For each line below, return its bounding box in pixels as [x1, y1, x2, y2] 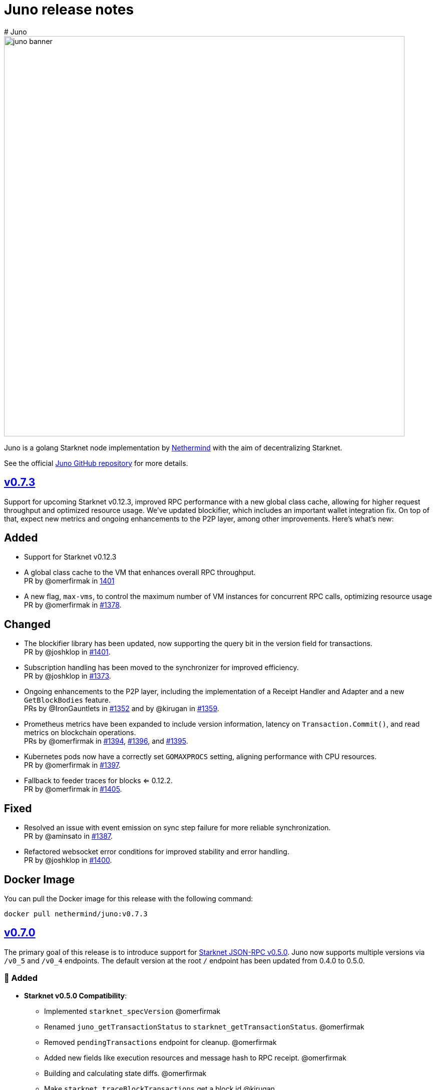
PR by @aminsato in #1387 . [24, 832, 113, 841]
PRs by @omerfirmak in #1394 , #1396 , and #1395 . [24, 737, 188, 746]
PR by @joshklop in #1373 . [24, 672, 111, 681]
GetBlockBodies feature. [24, 696, 111, 705]
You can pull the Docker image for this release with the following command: [4, 894, 253, 903]
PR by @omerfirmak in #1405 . [24, 785, 122, 794]
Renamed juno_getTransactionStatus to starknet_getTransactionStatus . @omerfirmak [44, 1022, 364, 1031]
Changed [4, 618, 51, 631]
